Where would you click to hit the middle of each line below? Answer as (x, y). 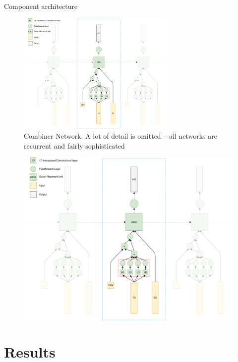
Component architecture (41, 6)
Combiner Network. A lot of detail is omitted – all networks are (120, 136)
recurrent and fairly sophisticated (74, 145)
